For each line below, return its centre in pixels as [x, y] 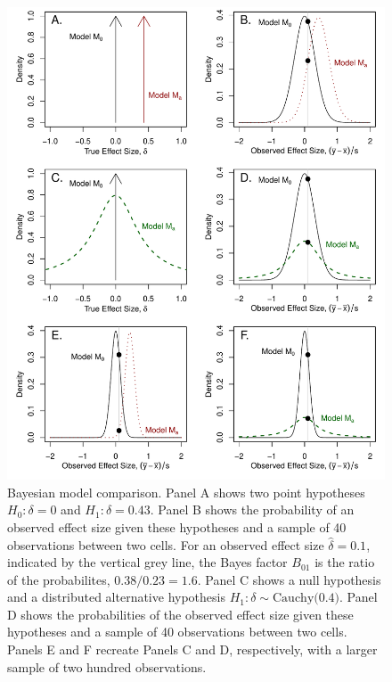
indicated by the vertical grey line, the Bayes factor [147, 562]
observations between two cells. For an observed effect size [166, 544]
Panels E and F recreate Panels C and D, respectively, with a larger [192, 649]
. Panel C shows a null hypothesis [289, 579]
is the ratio [345, 562]
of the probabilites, [59, 579]
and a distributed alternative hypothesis [116, 597]
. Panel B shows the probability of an [252, 509]
